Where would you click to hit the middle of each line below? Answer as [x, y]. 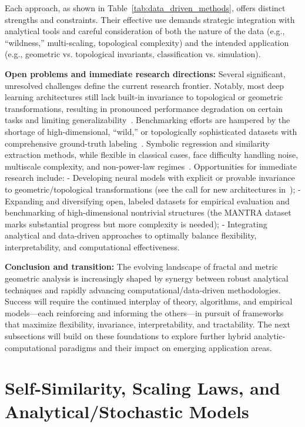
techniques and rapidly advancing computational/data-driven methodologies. [143, 289]
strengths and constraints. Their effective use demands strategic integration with [150, 19]
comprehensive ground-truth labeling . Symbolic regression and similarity [137, 143]
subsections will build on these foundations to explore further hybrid [128, 336]
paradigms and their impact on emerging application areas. [165, 347]
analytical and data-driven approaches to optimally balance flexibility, [131, 235]
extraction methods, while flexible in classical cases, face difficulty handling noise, [152, 155]
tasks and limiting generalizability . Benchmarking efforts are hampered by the [148, 120]
